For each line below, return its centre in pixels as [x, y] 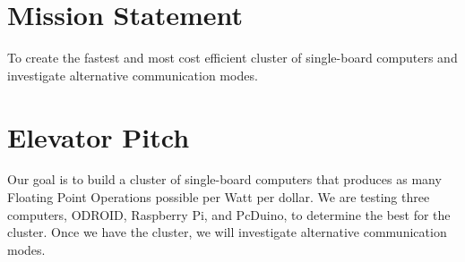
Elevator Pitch [99, 136]
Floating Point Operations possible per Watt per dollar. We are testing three [219, 197]
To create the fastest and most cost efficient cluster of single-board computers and [232, 58]
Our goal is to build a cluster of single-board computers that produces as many [224, 179]
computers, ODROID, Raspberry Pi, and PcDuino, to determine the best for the [229, 214]
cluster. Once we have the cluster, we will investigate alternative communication [227, 232]
